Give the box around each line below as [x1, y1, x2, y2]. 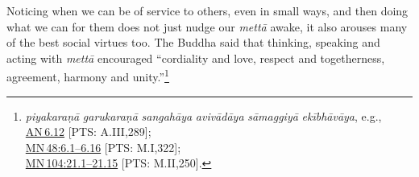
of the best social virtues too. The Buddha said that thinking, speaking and [6, 34, 380, 51]
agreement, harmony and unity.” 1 [6, 66, 169, 85]
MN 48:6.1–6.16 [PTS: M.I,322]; [25, 138, 181, 155]
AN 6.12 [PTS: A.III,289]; [25, 123, 151, 140]
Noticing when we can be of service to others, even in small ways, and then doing [6, 2, 409, 19]
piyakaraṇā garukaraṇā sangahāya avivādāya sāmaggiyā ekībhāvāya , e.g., [25, 107, 382, 124]
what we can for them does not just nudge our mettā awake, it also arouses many [6, 18, 408, 35]
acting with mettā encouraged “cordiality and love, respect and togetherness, [6, 49, 385, 66]
